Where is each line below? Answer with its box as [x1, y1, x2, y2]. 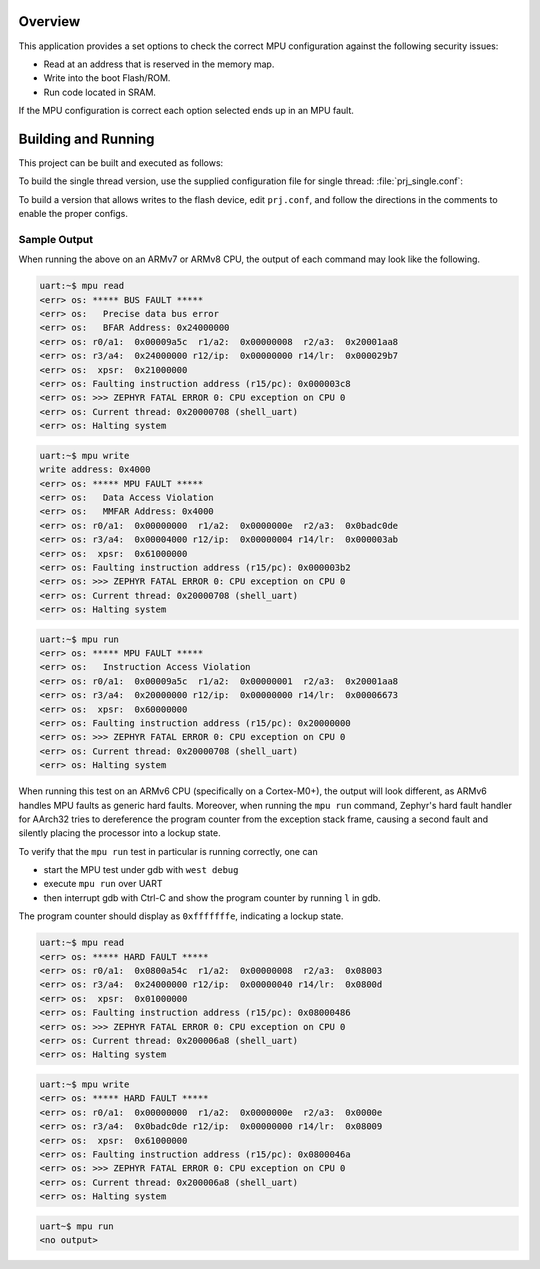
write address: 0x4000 [39, 464, 151, 475]
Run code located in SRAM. [43, 86, 157, 98]
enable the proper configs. [18, 208, 129, 220]
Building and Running [18, 130, 155, 147]
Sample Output [18, 232, 94, 246]
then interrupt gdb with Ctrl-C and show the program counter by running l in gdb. [43, 891, 381, 904]
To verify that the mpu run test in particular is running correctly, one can [18, 845, 319, 857]
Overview [18, 13, 81, 30]
